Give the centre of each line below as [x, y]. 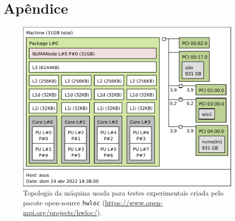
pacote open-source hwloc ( [64, 202]
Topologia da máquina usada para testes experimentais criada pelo [123, 193]
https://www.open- [134, 202]
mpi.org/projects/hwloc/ [60, 212]
